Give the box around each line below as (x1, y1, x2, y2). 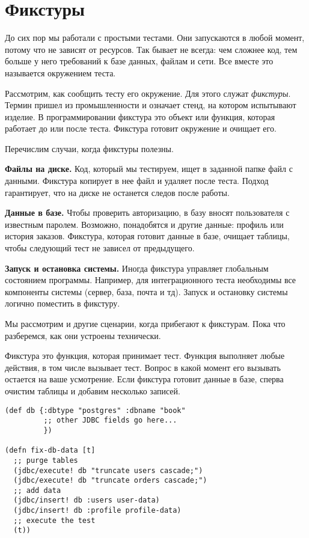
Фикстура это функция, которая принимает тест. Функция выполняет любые (5, 349, 285, 362)
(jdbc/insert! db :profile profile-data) (13, 506, 182, 515)
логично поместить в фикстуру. (5, 297, 120, 310)
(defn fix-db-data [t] (5, 446, 96, 455)
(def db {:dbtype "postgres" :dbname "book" (5, 406, 186, 415)
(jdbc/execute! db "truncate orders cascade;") (13, 476, 207, 485)
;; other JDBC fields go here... (43, 416, 177, 425)
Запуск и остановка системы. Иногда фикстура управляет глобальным (5, 261, 269, 274)
